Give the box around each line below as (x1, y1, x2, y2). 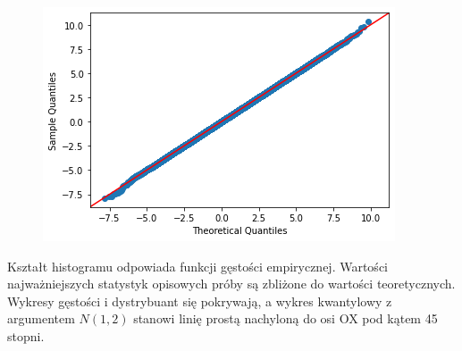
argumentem (7, 309, 75, 328)
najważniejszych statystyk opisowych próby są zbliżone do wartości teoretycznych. (7, 274, 456, 293)
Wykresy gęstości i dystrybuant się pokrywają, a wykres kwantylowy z (7, 291, 392, 310)
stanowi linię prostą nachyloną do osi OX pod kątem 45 (133, 309, 438, 328)
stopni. (7, 326, 45, 345)
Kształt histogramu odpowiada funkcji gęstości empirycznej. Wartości (7, 256, 388, 275)
